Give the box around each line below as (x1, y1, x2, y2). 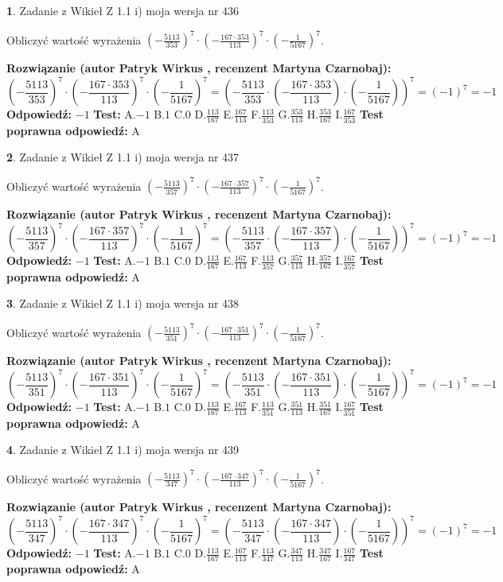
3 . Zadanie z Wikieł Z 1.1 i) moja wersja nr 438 (6, 295, 240, 312)
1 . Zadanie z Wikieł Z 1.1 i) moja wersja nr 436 (6, 2, 240, 18)
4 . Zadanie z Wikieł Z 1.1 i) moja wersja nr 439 (6, 441, 240, 458)
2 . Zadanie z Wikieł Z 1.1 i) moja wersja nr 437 (6, 149, 240, 165)
